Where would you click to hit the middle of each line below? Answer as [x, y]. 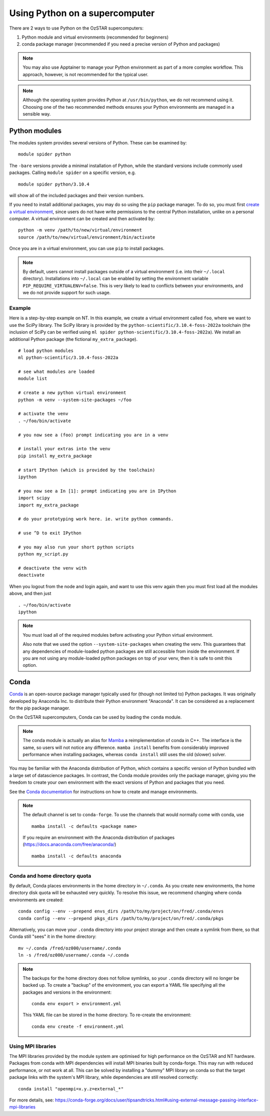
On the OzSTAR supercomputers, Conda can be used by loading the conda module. [95, 717]
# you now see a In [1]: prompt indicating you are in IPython [97, 491]
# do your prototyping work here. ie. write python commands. [96, 519]
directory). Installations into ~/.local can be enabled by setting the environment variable [115, 279]
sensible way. [37, 114]
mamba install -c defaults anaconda [76, 856]
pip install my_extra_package [55, 456]
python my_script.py [43, 554]
